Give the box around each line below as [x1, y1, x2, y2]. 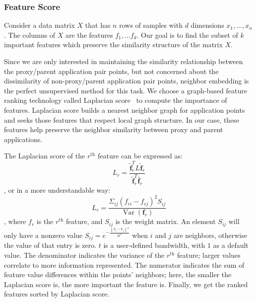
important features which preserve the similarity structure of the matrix [4, 39, 223, 50]
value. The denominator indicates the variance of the [4, 249, 165, 260]
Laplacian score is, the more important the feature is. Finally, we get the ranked [4, 279, 248, 289]
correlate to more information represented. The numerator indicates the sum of [4, 259, 245, 270]
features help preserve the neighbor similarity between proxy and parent [4, 124, 223, 135]
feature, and [65, 216, 103, 226]
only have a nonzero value [4, 229, 83, 240]
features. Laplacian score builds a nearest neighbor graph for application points [4, 104, 245, 115]
